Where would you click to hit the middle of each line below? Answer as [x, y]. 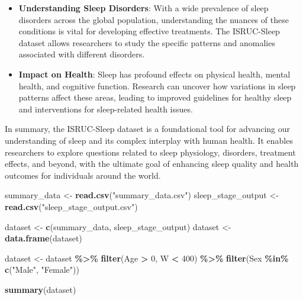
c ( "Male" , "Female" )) [42, 270]
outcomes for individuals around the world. [83, 175]
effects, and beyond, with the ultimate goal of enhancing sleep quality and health [152, 164]
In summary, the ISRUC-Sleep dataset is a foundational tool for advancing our [148, 129]
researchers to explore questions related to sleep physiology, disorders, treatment [150, 152]
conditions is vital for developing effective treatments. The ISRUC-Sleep [149, 31]
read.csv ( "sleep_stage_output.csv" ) [71, 206]
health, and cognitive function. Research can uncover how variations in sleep [157, 86]
